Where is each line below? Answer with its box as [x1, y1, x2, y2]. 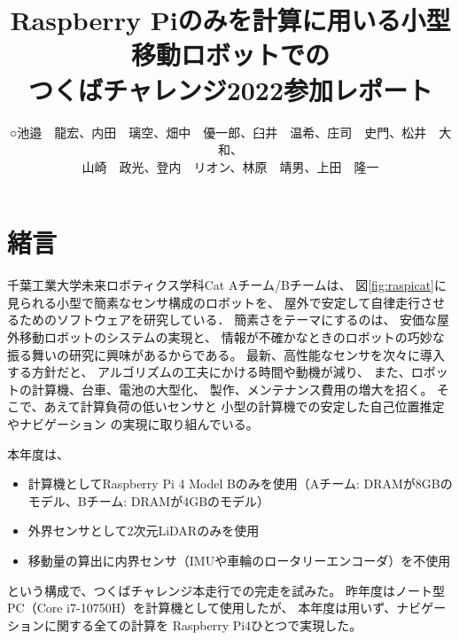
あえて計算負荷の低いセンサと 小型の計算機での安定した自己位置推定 [43, 397, 445, 416]
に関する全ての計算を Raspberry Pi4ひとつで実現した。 [43, 615, 362, 634]
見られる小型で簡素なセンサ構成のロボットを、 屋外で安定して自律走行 [7, 293, 421, 311]
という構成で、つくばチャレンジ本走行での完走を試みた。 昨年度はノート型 [7, 581, 445, 599]
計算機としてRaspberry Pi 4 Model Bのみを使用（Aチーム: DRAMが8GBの [27, 474, 453, 493]
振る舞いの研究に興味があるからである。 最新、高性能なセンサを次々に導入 [7, 345, 446, 363]
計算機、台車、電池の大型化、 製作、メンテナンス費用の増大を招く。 [31, 379, 433, 398]
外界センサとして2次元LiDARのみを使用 [27, 521, 260, 540]
